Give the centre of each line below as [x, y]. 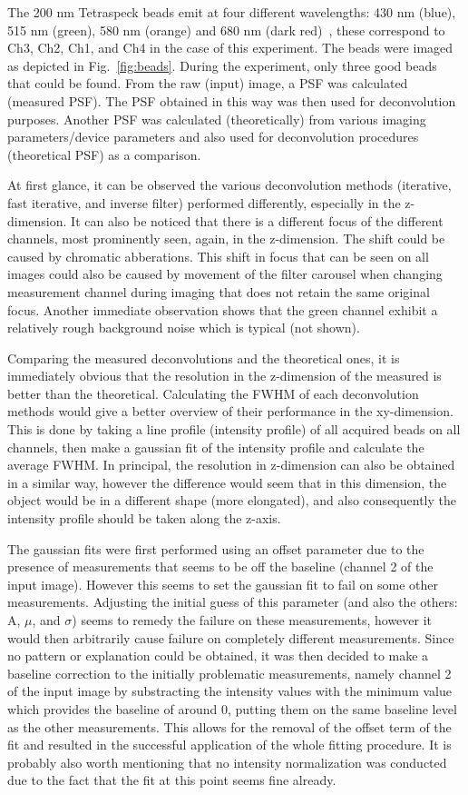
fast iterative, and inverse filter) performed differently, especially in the [204, 202]
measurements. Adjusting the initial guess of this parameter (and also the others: [233, 602]
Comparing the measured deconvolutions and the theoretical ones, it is [204, 358]
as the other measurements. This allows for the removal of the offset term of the [229, 726]
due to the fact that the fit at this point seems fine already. [172, 780]
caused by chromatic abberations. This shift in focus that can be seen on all [218, 256]
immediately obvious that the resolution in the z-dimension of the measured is [224, 376]
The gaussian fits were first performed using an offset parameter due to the [216, 548]
